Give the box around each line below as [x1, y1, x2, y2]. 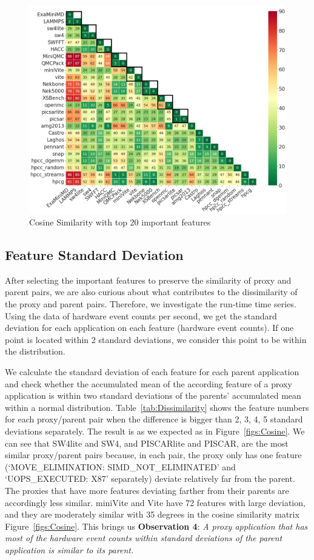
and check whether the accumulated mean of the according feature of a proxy [5, 377, 292, 390]
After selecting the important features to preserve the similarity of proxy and [5, 273, 292, 286]
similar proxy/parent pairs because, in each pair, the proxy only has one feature [5, 448, 302, 461]
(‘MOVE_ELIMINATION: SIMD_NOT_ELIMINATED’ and [5, 460, 236, 473]
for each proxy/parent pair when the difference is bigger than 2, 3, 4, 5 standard [5, 413, 303, 425]
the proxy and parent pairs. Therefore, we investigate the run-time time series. [5, 298, 296, 310]
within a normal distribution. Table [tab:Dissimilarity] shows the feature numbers [5, 401, 309, 413]
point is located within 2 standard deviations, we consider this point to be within [5, 333, 307, 345]
